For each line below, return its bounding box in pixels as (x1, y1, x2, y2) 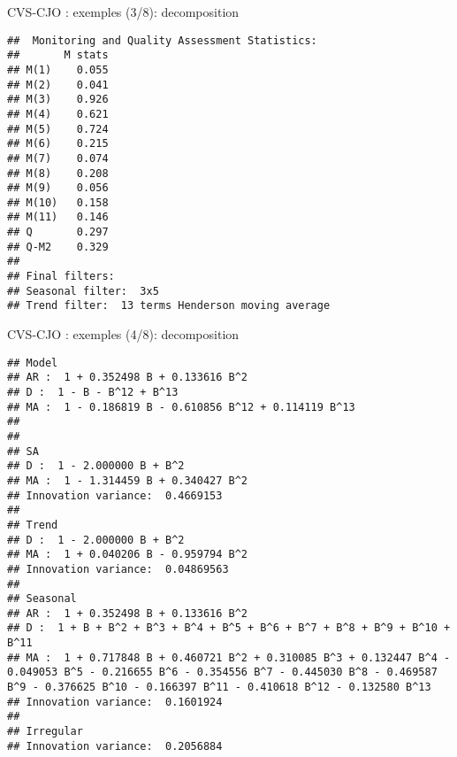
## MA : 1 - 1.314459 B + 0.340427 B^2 (7, 474, 248, 487)
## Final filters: (7, 270, 115, 283)
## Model (7, 356, 58, 369)
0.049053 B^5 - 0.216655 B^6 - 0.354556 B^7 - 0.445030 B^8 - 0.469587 (7, 666, 438, 679)
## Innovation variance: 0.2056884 (7, 739, 223, 753)
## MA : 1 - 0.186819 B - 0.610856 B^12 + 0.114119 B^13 (7, 400, 355, 413)
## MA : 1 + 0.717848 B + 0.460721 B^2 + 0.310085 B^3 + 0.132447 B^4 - (7, 651, 451, 664)
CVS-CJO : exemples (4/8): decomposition (7, 325, 240, 344)
